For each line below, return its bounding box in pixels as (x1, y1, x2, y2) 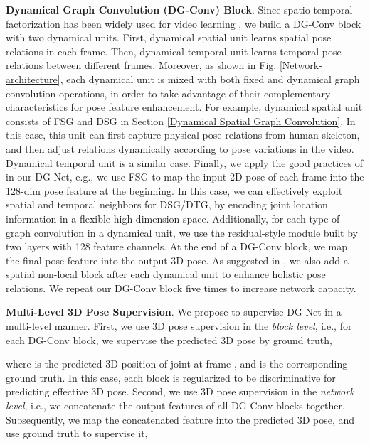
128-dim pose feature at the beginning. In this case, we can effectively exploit (6, 183, 343, 198)
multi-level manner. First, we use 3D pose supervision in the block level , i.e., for (6, 318, 352, 333)
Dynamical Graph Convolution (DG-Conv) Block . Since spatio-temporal (6, 2, 353, 16)
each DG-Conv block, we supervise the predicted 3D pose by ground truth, (6, 332, 332, 347)
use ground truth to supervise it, (6, 426, 148, 441)
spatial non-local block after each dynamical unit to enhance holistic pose (6, 267, 326, 282)
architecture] (6, 71, 60, 86)
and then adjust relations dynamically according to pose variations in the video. (6, 141, 354, 156)
